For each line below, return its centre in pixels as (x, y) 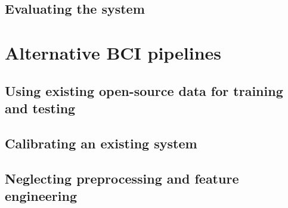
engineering (41, 195)
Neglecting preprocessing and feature (122, 178)
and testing (40, 108)
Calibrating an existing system (101, 143)
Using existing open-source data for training (144, 90)
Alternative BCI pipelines (113, 52)
